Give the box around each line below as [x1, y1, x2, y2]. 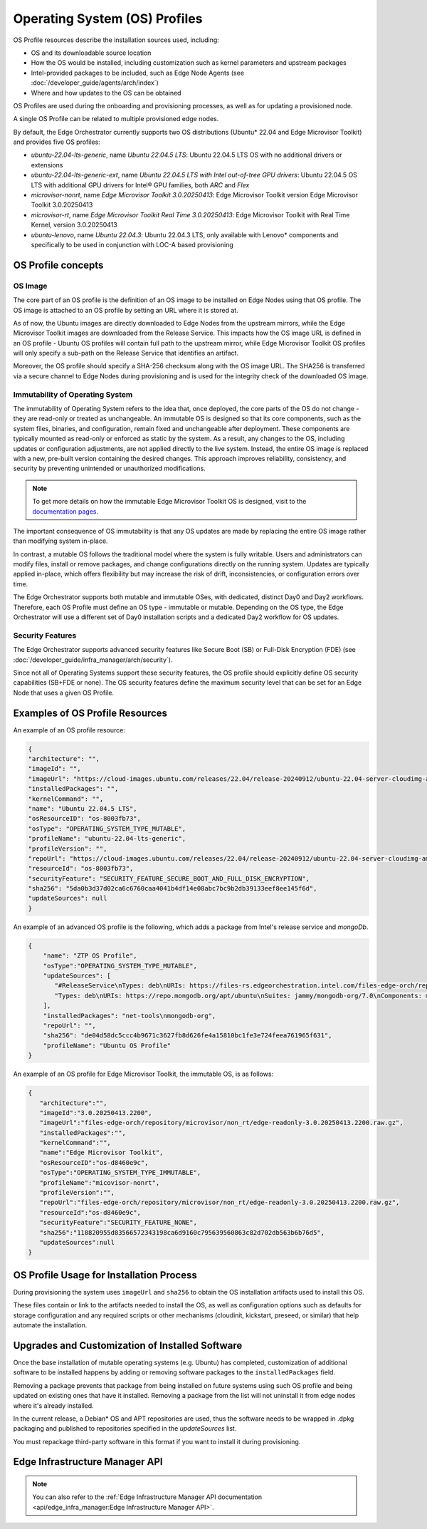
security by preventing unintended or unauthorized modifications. [13, 464, 206, 473]
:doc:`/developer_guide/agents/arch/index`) [31, 78, 159, 87]
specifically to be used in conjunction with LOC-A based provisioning [31, 240, 234, 249]
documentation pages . [32, 507, 99, 516]
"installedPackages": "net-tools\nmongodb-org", [43, 1012, 216, 1020]
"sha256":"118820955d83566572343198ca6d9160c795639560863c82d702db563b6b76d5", [39, 1228, 325, 1236]
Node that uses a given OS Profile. [13, 688, 114, 697]
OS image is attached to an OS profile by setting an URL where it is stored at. [13, 306, 238, 314]
